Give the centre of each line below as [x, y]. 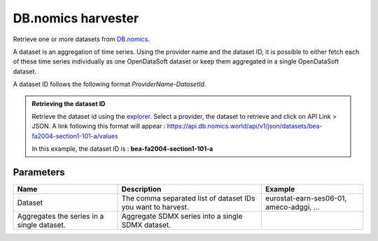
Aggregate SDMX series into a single [182, 216]
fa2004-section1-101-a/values [75, 136]
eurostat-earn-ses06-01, [306, 198]
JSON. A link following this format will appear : [99, 126]
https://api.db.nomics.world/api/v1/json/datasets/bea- [245, 126]
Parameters [39, 172]
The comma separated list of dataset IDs [188, 198]
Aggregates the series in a [61, 216]
